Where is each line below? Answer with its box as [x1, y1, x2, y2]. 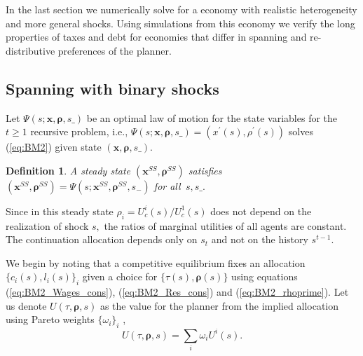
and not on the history [211, 232, 308, 247]
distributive [6, 43, 55, 57]
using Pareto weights [6, 312, 95, 327]
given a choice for [82, 269, 158, 284]
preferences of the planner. [57, 43, 172, 57]
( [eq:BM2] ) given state [6, 139, 102, 154]
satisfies [188, 163, 222, 177]
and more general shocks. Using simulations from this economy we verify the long [6, 15, 355, 30]
